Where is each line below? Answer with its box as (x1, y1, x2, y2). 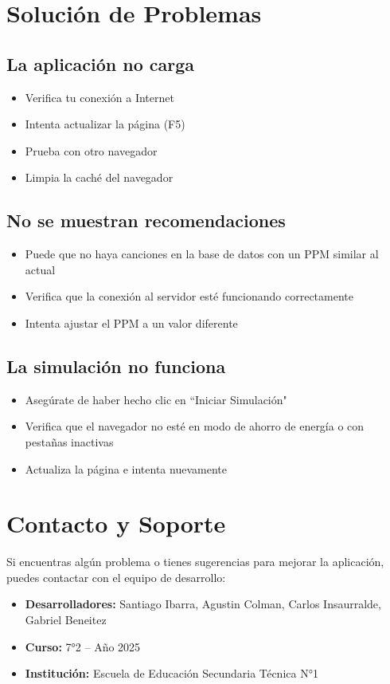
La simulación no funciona (6, 353, 226, 378)
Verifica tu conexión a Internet (25, 88, 174, 105)
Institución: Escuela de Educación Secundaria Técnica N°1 (25, 665, 318, 682)
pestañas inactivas (25, 433, 114, 450)
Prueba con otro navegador (25, 142, 158, 159)
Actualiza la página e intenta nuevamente (25, 460, 227, 477)
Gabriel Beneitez (25, 611, 107, 628)
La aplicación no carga (6, 51, 195, 76)
